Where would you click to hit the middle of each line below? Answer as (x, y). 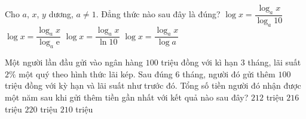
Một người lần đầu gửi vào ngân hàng (74, 62)
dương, (61, 14)
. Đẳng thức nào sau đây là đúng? (158, 14)
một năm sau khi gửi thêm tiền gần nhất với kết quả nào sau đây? (127, 97)
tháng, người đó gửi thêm (229, 73)
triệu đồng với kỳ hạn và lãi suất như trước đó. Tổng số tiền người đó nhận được (153, 85)
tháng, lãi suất (274, 62)
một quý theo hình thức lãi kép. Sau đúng (96, 73)
